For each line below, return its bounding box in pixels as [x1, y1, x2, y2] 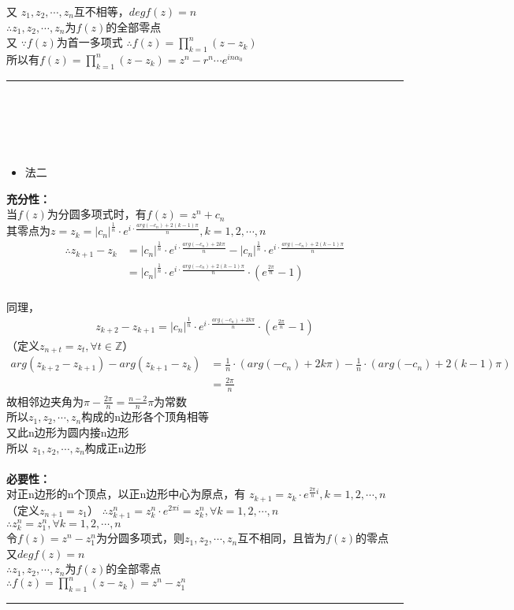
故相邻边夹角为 [6, 392, 84, 409]
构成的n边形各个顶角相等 [81, 408, 209, 425]
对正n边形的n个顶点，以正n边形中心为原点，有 [6, 485, 246, 502]
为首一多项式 [56, 34, 123, 50]
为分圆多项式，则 [96, 530, 185, 546]
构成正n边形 [84, 439, 147, 456]
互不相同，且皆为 [237, 530, 326, 546]
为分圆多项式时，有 [47, 206, 147, 222]
